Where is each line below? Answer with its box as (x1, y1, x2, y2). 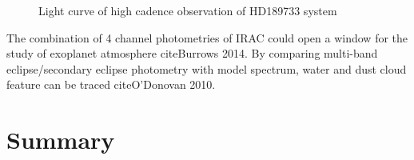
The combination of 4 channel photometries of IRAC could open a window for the (6, 29, 408, 46)
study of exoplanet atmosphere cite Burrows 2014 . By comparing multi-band (6, 45, 378, 62)
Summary (6, 123, 115, 156)
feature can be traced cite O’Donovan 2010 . (6, 76, 216, 93)
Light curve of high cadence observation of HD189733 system (38, 2, 337, 18)
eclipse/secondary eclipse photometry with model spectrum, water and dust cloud (6, 60, 407, 77)
